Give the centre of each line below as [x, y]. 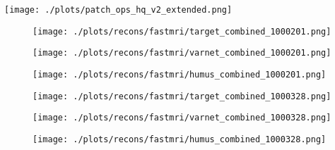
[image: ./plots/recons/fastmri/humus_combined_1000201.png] [180, 74]
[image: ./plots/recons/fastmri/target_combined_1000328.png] [182, 96]
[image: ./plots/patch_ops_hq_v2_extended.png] [118, 10]
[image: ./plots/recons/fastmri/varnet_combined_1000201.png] [182, 53]
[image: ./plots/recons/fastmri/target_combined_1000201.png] [182, 31]
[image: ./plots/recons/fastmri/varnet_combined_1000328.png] [182, 118]
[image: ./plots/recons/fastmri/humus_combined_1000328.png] [180, 139]
